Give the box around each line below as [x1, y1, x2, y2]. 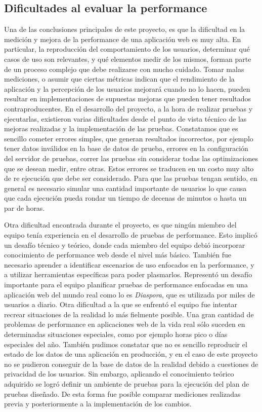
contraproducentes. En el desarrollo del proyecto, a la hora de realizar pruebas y [4, 103, 253, 114]
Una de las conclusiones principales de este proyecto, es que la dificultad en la [4, 24, 245, 34]
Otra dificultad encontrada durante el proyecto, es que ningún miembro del [4, 219, 237, 230]
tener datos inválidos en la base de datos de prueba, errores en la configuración [4, 143, 248, 154]
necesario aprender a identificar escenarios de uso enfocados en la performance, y [4, 259, 254, 270]
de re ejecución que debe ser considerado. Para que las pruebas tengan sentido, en [4, 173, 257, 183]
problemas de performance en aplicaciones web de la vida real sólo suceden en [4, 319, 245, 329]
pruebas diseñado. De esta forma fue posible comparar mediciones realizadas [4, 388, 241, 399]
